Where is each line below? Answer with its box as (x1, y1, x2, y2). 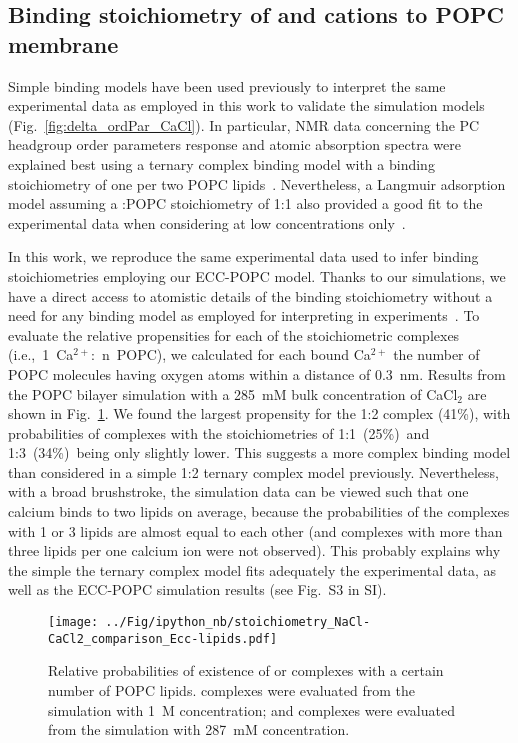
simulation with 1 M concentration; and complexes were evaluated (48, 699, 455, 720)
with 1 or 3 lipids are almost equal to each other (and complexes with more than (8, 520, 503, 541)
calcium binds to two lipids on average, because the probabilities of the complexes (8, 501, 510, 522)
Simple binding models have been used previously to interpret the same (8, 75, 446, 96)
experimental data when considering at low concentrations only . (8, 212, 406, 233)
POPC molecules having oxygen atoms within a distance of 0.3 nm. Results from (8, 363, 506, 384)
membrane (8, 28, 119, 59)
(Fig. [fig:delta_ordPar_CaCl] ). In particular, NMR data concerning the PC (8, 114, 480, 135)
